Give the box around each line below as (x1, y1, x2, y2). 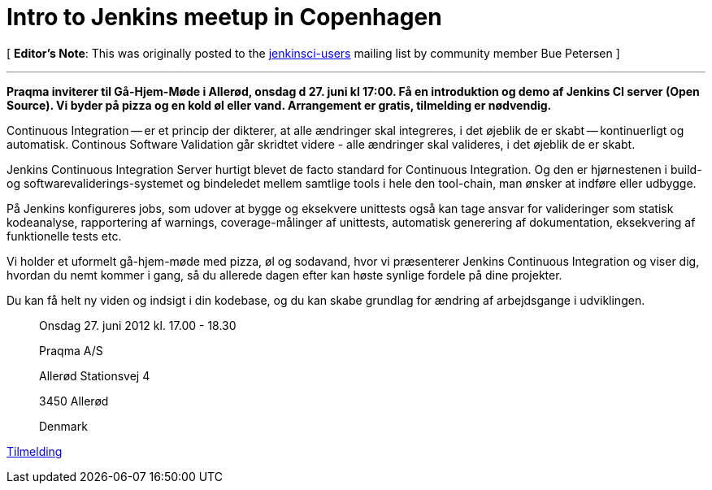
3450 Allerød (39, 393, 109, 408)
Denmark (39, 418, 88, 433)
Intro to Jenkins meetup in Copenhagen (7, 3, 442, 31)
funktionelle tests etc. (7, 228, 122, 243)
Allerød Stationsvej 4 (39, 368, 150, 383)
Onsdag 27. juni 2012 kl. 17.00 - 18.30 (39, 318, 237, 332)
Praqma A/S (39, 343, 103, 358)
